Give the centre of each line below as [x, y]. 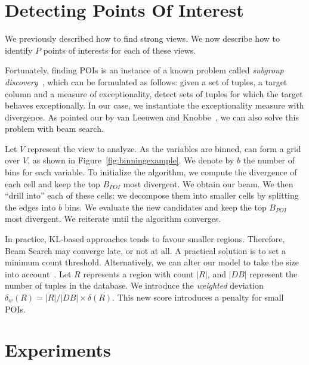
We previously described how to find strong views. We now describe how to [142, 38]
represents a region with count [138, 273]
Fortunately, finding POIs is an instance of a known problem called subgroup [144, 70]
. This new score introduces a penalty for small [198, 297]
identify [19, 50]
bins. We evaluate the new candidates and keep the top [166, 207]
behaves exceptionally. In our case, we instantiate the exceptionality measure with [154, 105]
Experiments [58, 350]
